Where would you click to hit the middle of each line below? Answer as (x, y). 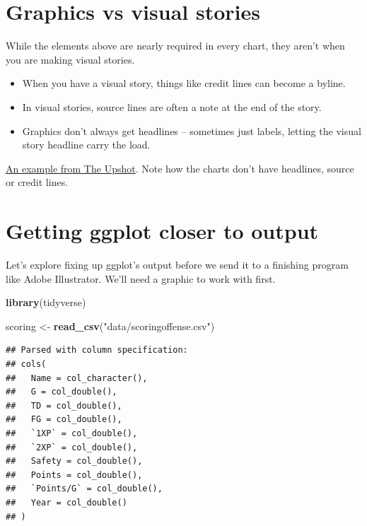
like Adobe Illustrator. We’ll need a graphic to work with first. (141, 278)
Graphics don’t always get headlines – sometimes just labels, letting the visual (192, 130)
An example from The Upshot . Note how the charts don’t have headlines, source (180, 168)
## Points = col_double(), (74, 475)
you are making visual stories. (70, 59)
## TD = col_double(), (64, 405)
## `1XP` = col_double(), (72, 433)
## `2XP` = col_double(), (72, 447)
